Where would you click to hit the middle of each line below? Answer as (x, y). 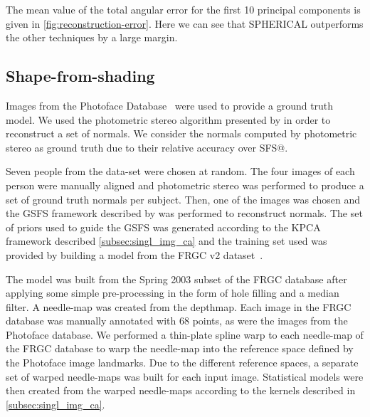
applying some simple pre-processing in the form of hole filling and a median (173, 293)
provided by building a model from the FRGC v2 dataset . (134, 254)
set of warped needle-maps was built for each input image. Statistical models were (185, 376)
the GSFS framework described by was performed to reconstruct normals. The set (184, 213)
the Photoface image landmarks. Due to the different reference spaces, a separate (182, 363)
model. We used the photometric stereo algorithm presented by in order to (168, 119)
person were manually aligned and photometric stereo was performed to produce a (185, 185)
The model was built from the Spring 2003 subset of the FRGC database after (176, 279)
